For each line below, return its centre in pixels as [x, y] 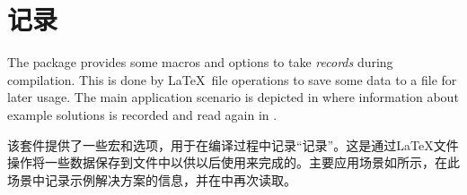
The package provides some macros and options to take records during [200, 62]
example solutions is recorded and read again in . [142, 114]
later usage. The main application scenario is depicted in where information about [233, 97]
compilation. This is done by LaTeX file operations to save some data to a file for [232, 79]
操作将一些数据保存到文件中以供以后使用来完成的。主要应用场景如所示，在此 [233, 162]
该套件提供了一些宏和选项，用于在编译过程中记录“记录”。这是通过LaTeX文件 [233, 144]
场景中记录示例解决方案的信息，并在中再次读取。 [152, 179]
